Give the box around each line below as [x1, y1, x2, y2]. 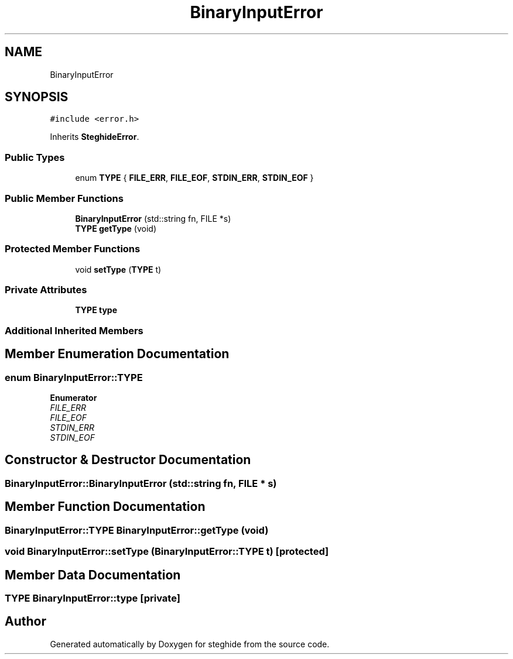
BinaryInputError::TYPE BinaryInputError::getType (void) [5, 524, 269, 536]
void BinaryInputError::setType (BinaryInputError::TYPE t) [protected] [5, 545, 329, 558]
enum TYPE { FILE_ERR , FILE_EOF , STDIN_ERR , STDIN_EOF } [75, 173, 314, 183]
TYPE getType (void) [75, 223, 156, 234]
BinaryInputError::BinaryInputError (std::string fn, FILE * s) [5, 477, 277, 489]
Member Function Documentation [5, 499, 206, 514]
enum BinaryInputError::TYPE [5, 371, 143, 383]
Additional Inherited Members [5, 324, 143, 337]
